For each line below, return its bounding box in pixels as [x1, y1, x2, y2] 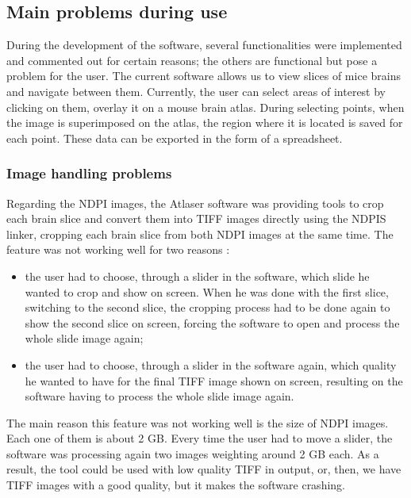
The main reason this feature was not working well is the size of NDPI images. [6, 414, 389, 431]
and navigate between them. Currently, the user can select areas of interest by [6, 82, 386, 99]
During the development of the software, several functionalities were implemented [6, 36, 402, 53]
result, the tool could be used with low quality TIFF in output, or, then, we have [6, 461, 401, 477]
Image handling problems [6, 163, 172, 183]
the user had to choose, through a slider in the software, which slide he [25, 267, 370, 284]
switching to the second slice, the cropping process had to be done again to [25, 299, 390, 316]
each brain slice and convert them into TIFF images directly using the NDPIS [6, 210, 386, 227]
